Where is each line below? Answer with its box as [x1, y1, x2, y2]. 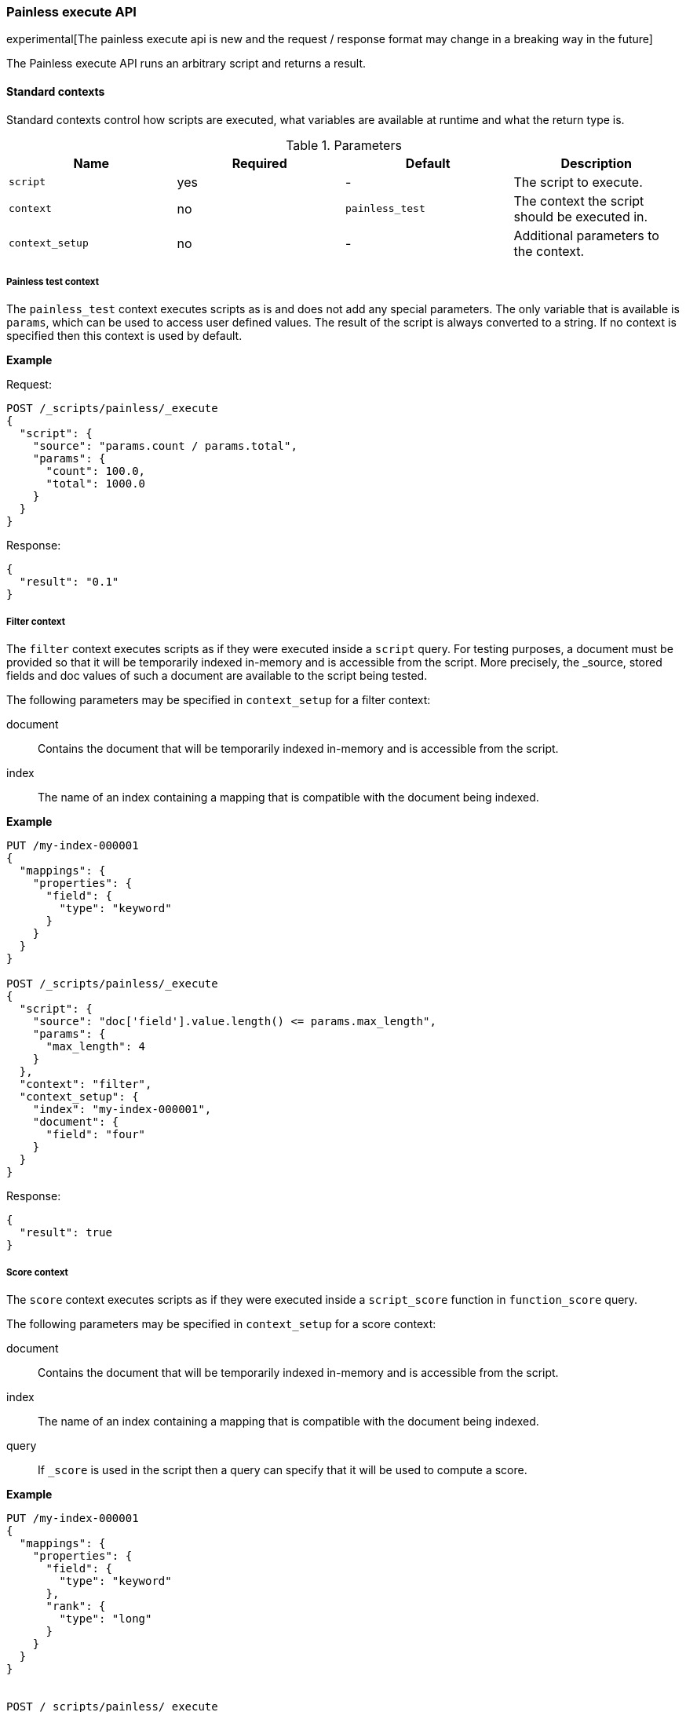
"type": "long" [59, 1612, 152, 1625]
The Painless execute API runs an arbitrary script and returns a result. [6, 57, 367, 71]
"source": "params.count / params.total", [32, 440, 297, 453]
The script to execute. [513, 173, 643, 190]
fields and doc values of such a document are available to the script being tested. [6, 669, 428, 683]
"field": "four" [46, 1128, 146, 1141]
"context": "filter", [19, 1078, 152, 1091]
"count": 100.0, [46, 465, 146, 478]
